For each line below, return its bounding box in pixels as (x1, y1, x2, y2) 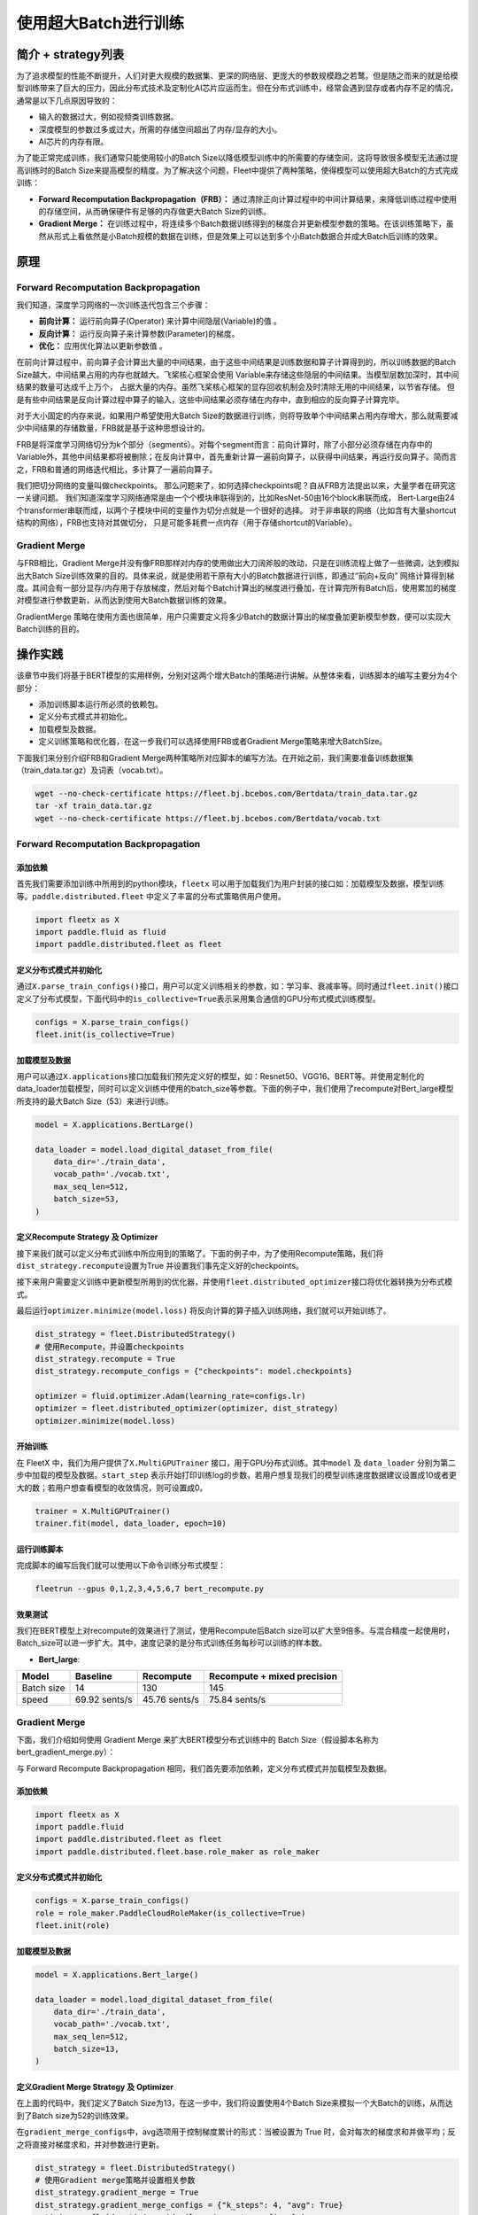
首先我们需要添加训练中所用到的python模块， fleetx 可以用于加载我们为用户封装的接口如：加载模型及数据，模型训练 (16, 878, 444, 890)
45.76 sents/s (142, 1693, 199, 1706)
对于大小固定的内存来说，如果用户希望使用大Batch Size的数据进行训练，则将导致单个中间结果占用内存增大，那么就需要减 (16, 410, 459, 421)
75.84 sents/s (209, 1693, 266, 1706)
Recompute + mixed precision (209, 1670, 338, 1683)
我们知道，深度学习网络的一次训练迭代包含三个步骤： (16, 299, 211, 310)
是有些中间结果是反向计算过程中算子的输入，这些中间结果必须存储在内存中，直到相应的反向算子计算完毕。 (16, 394, 405, 405)
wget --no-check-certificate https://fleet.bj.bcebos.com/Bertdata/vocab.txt (35, 813, 381, 823)
